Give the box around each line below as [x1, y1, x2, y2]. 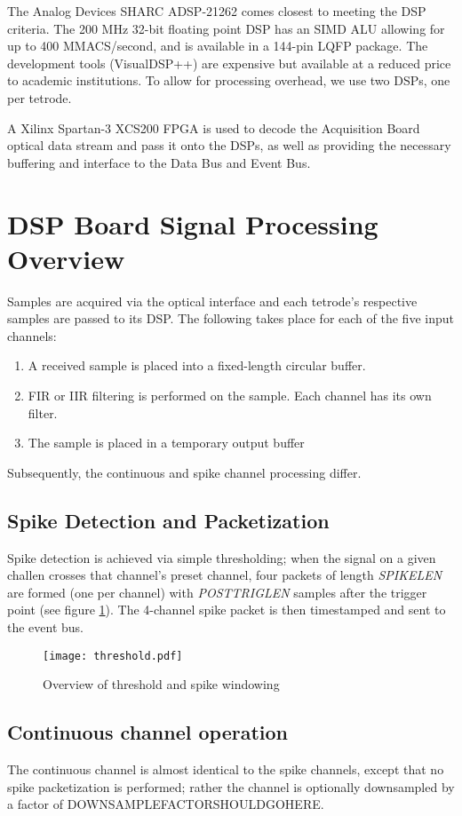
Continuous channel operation [7, 718, 288, 746]
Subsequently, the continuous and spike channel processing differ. [7, 463, 362, 481]
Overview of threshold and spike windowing [43, 675, 280, 693]
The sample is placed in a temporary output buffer [28, 433, 305, 452]
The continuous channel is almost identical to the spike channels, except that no [7, 760, 444, 779]
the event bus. [7, 617, 84, 636]
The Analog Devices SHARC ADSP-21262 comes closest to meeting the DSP [7, 2, 426, 20]
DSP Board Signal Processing [7, 205, 378, 242]
